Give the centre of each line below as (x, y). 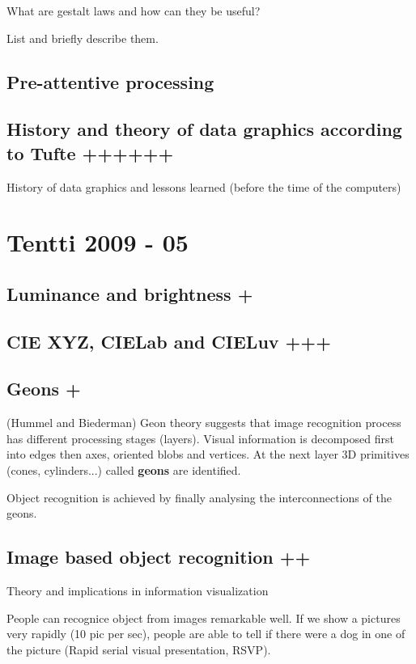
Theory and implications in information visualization (138, 591)
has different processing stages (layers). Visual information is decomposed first (200, 438)
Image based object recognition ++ (159, 557)
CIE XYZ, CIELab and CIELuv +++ (169, 341)
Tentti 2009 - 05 (98, 242)
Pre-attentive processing (110, 81)
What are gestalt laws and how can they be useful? (134, 11)
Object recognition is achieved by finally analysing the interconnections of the (199, 497)
